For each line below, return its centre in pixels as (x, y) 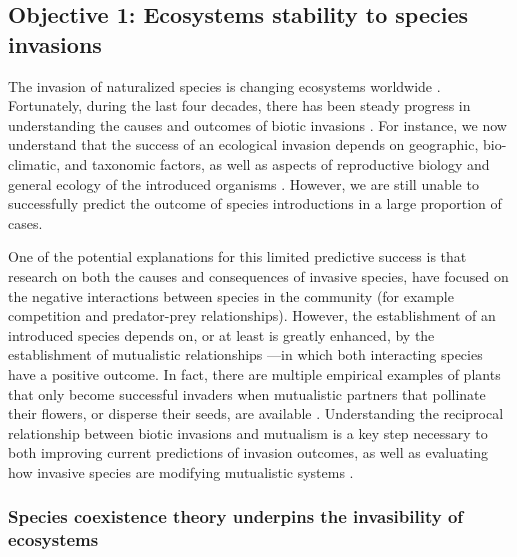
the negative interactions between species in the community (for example (231, 295)
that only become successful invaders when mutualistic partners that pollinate (247, 393)
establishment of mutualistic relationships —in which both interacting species (245, 354)
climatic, (34, 163)
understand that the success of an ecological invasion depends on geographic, (243, 144)
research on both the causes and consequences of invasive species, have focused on (258, 275)
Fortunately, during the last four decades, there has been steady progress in (239, 105)
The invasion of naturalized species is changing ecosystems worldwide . (224, 85)
